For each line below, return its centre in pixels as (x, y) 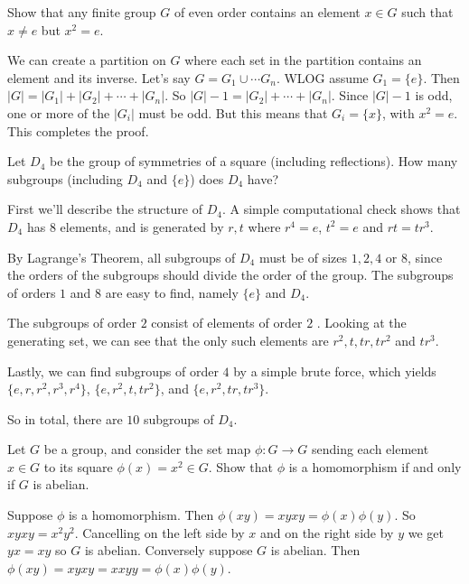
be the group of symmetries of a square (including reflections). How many (254, 161)
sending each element (370, 449)
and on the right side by (327, 532)
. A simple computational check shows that (341, 209)
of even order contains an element (267, 12)
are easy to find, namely (172, 292)
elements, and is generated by (142, 226)
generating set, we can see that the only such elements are (168, 340)
